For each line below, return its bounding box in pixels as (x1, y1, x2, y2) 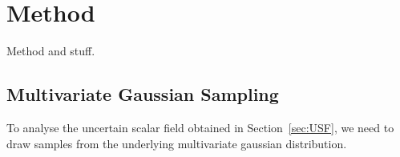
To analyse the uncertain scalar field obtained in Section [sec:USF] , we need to (6, 119, 394, 135)
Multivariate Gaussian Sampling (6, 82, 279, 107)
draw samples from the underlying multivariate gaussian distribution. (6, 135, 347, 151)
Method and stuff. (6, 42, 95, 59)
